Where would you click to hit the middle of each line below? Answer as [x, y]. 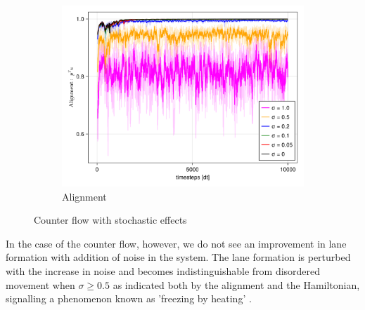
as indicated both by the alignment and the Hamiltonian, [236, 284]
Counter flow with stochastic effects [110, 220]
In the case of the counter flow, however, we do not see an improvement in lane [176, 243]
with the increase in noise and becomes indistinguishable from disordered [163, 270]
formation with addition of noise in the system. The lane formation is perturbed [178, 257]
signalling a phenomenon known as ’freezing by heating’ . [129, 298]
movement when [40, 284]
